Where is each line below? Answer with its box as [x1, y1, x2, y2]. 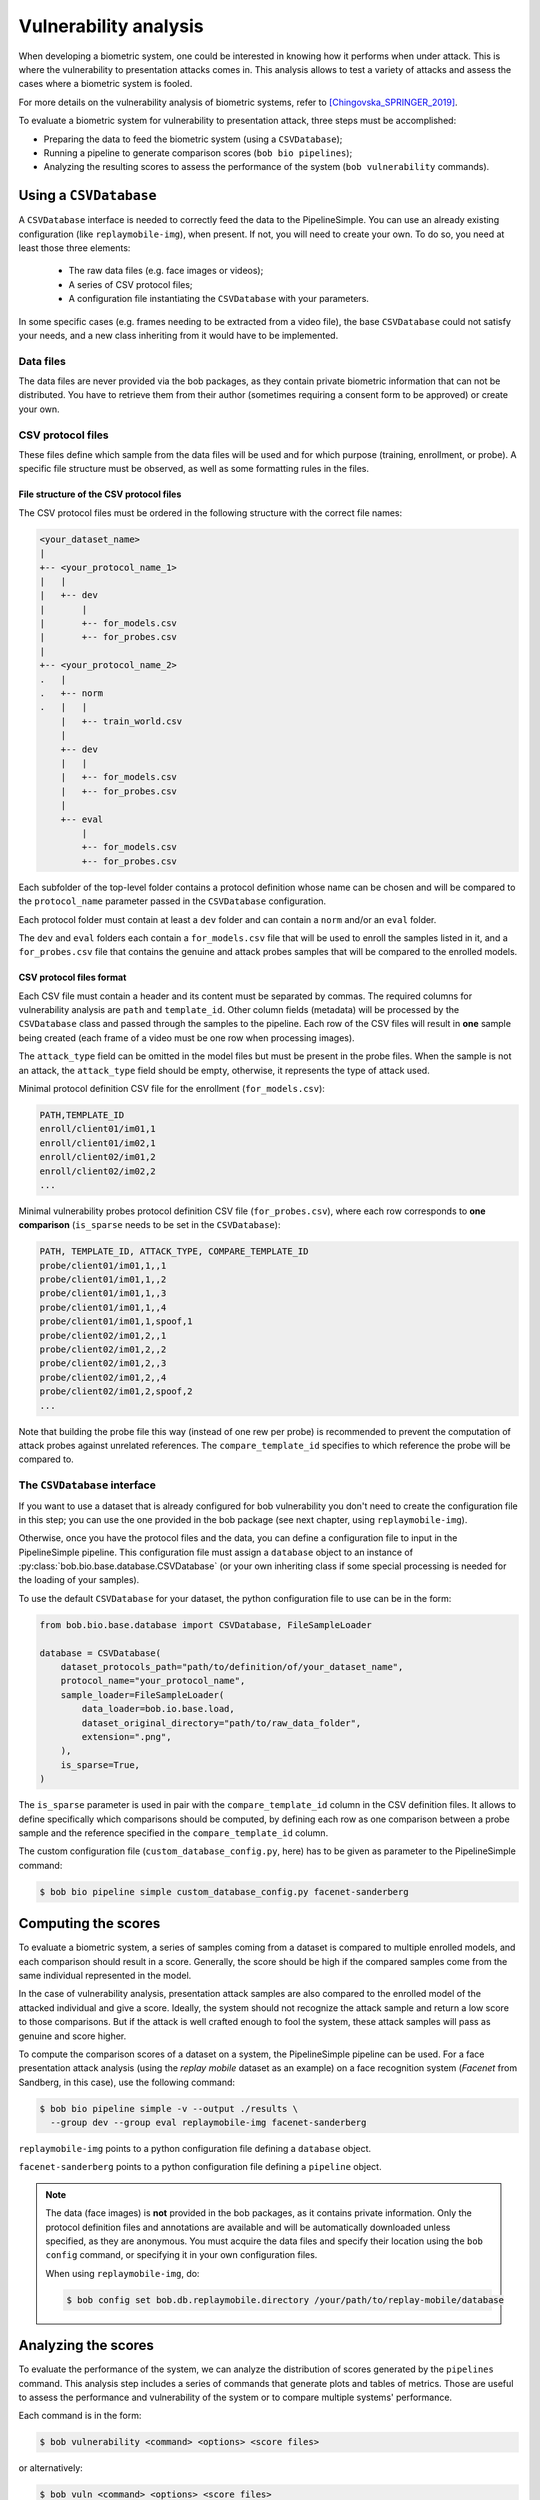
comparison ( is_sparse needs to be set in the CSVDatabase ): [18, 1219, 281, 1231]
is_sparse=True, [60, 1759, 140, 1770]
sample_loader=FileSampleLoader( [60, 1689, 225, 1700]
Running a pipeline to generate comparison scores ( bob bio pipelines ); [43, 146, 353, 159]
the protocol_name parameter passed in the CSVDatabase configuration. [18, 895, 327, 907]
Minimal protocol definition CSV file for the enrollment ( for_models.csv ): [18, 1083, 325, 1095]
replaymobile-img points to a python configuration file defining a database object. [18, 2143, 372, 2155]
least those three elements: [18, 241, 131, 254]
